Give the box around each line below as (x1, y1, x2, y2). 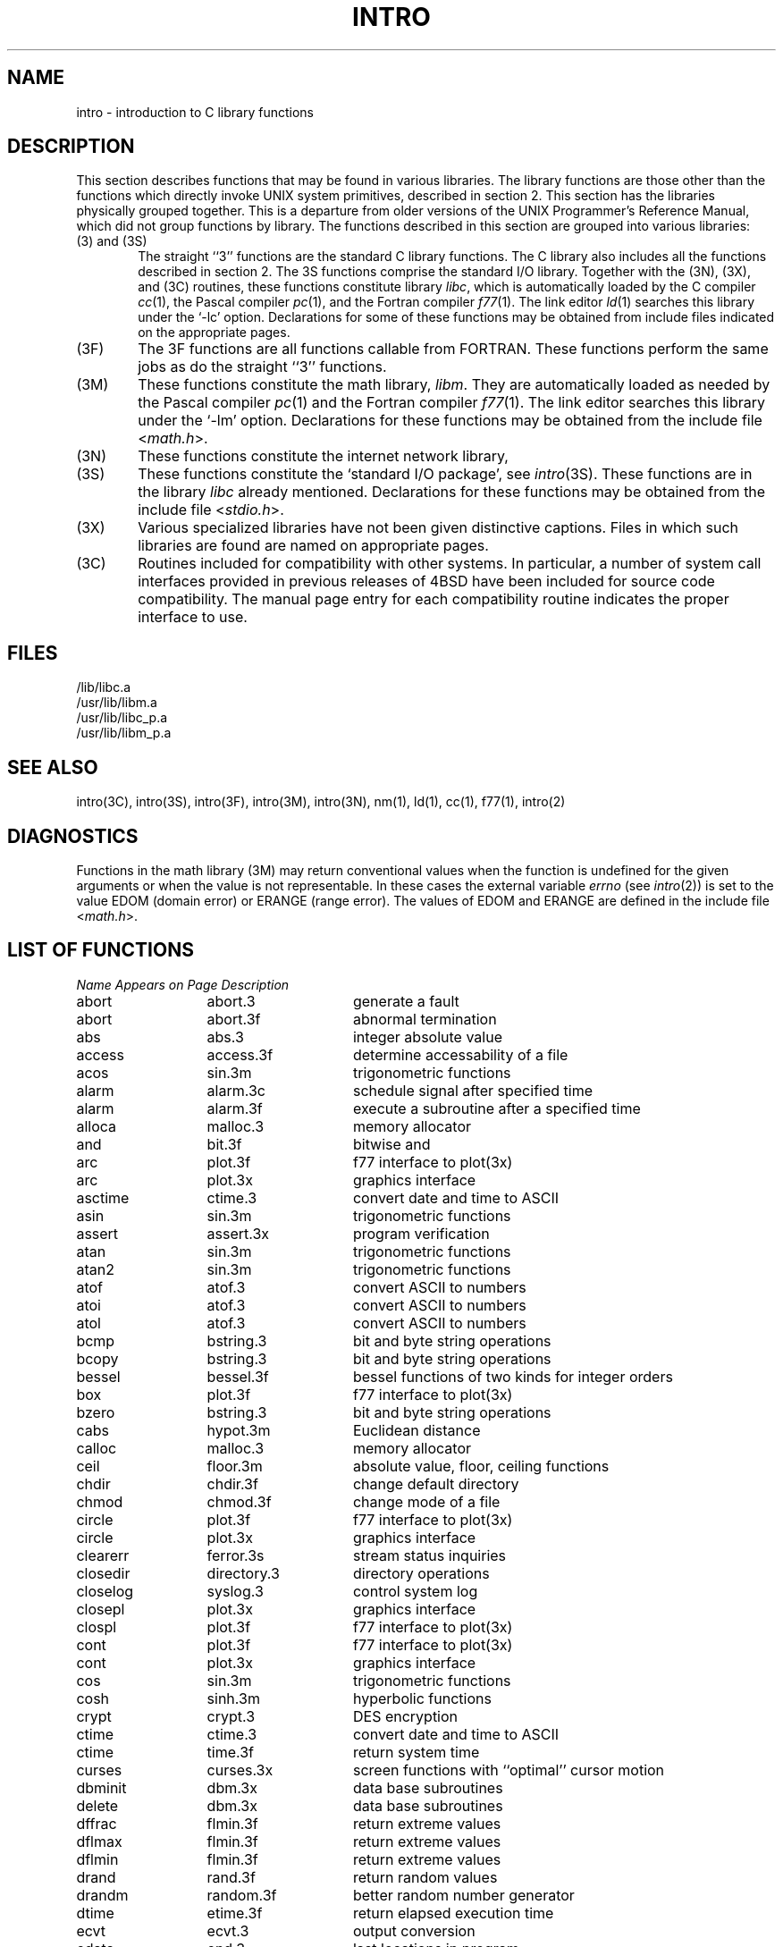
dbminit (76, 1778, 127, 1797)
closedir (76, 1563, 130, 1582)
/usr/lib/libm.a (76, 695, 157, 711)
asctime (76, 1188, 130, 1207)
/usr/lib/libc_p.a (76, 710, 168, 726)
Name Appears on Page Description (76, 976, 290, 992)
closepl (76, 1599, 125, 1618)
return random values (352, 1867, 498, 1886)
